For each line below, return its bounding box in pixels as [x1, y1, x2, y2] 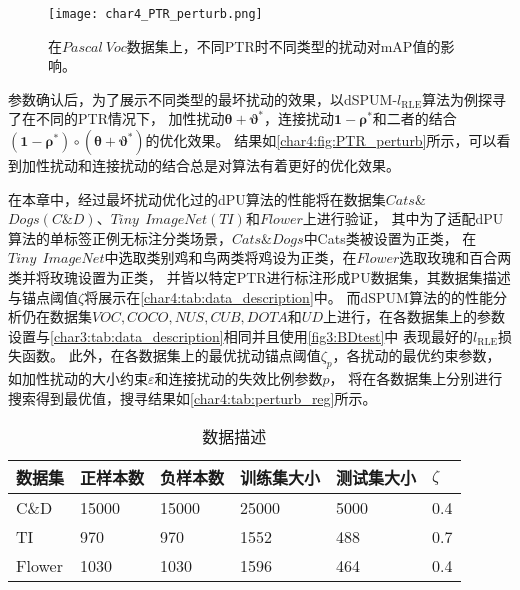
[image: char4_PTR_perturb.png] [48, 7, 263, 21]
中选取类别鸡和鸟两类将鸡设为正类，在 [104, 247, 357, 268]
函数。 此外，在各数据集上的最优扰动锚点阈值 [21, 345, 321, 366]
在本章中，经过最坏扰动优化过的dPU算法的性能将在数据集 [8, 188, 386, 209]
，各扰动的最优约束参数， [332, 345, 501, 366]
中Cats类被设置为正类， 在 [303, 227, 477, 248]
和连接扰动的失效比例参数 [154, 368, 323, 389]
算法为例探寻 [422, 88, 507, 109]
